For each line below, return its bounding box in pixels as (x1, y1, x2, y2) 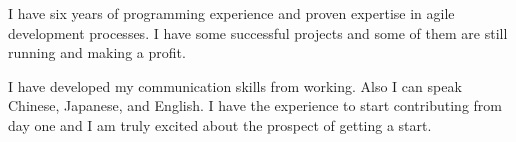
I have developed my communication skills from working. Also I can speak (8, 75, 462, 96)
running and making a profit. (8, 42, 186, 63)
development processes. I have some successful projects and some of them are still (8, 22, 508, 43)
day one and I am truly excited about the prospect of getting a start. (8, 114, 432, 135)
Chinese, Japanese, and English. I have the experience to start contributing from (8, 95, 502, 116)
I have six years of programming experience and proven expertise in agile (8, 3, 455, 23)
